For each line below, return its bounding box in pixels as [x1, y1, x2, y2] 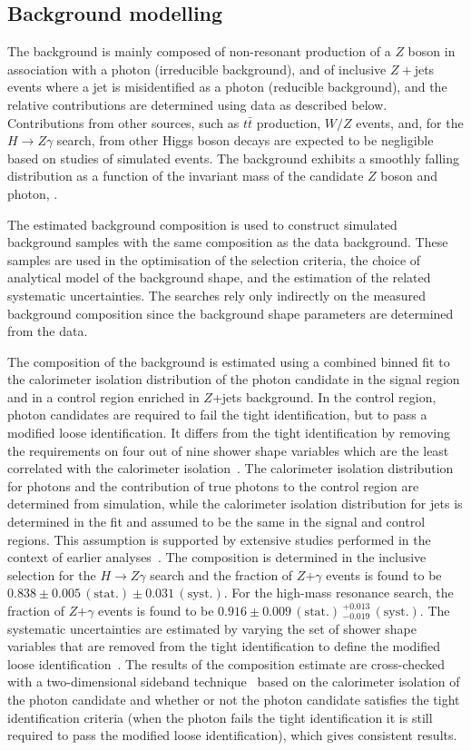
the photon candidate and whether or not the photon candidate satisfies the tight [7, 689, 460, 708]
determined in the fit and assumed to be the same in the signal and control [7, 512, 426, 531]
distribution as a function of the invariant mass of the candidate [7, 166, 364, 185]
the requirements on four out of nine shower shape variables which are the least [7, 440, 449, 459]
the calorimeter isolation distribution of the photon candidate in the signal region [7, 370, 460, 389]
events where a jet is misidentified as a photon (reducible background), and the [7, 77, 447, 96]
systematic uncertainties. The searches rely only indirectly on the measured [7, 285, 427, 304]
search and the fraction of [150, 565, 293, 584]
